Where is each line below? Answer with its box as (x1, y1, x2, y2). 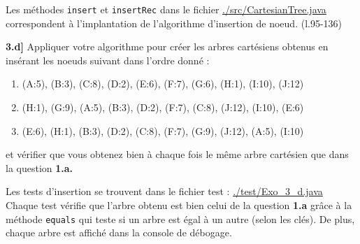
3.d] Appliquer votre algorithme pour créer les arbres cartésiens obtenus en (6, 39, 329, 54)
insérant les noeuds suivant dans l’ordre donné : (6, 52, 210, 67)
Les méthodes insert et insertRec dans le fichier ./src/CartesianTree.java (6, 2, 326, 16)
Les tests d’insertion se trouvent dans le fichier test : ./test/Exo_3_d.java (6, 184, 323, 199)
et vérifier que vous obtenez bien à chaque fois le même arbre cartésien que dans (6, 147, 349, 162)
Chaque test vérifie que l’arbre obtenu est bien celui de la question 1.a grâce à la (6, 198, 352, 212)
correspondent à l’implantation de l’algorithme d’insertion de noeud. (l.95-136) (6, 15, 343, 30)
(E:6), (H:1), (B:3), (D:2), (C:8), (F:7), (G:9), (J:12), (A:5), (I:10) (22, 123, 304, 138)
